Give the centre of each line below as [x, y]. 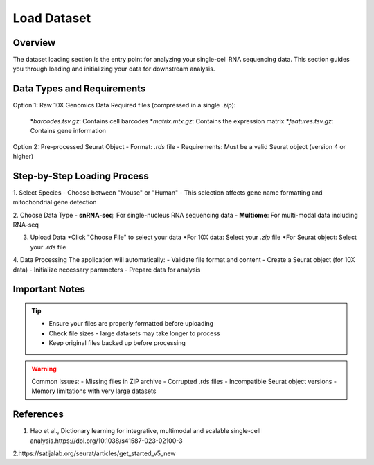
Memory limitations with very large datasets [94, 391]
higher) [23, 156]
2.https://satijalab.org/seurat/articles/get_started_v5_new [94, 453]
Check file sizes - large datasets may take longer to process [135, 333]
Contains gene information [68, 131]
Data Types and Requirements [79, 89]
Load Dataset [52, 18]
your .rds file [48, 247]
